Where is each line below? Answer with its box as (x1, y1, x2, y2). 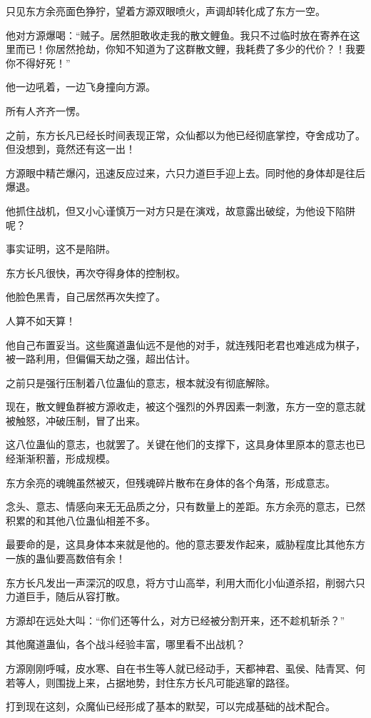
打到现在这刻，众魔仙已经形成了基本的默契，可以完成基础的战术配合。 (6, 699, 335, 714)
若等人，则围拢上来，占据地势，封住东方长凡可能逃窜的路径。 (6, 674, 295, 689)
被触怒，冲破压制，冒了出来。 (6, 413, 146, 428)
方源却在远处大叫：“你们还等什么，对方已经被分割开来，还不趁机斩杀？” (6, 612, 345, 627)
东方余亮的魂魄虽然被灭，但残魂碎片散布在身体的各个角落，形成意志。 (6, 475, 335, 490)
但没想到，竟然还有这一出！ (6, 141, 136, 156)
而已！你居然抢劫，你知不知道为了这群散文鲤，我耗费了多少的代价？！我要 (15, 41, 365, 56)
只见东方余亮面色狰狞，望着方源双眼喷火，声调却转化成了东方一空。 (6, 4, 325, 18)
